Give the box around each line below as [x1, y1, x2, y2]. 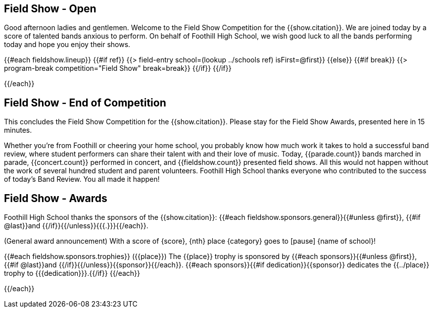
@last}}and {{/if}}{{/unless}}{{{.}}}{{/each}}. [4, 221, 148, 230]
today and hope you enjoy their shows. [4, 40, 131, 49]
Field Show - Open [4, 2, 96, 15]
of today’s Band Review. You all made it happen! [4, 175, 160, 184]
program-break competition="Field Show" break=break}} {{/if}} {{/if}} [4, 64, 232, 73]
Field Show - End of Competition [4, 96, 166, 109]
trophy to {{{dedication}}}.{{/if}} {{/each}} [4, 269, 141, 278]
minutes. [4, 126, 32, 135]
